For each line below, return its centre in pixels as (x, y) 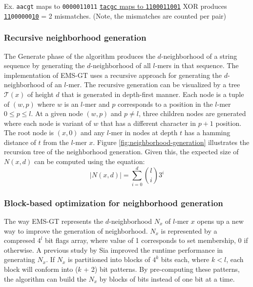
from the (56, 142)
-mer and (96, 104)
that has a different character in (148, 123)
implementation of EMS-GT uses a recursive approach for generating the (113, 75)
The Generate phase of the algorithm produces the (80, 56)
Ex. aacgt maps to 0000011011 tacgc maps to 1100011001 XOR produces (116, 6)
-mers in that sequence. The (197, 65)
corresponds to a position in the (165, 104)
